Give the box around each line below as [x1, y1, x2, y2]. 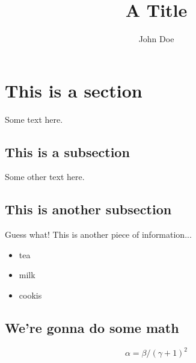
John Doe [138, 33, 174, 45]
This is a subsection [5, 142, 130, 161]
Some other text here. [5, 170, 85, 183]
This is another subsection [5, 200, 172, 219]
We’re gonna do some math [5, 318, 179, 337]
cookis [19, 289, 42, 302]
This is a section [5, 78, 142, 102]
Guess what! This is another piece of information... [5, 228, 192, 241]
